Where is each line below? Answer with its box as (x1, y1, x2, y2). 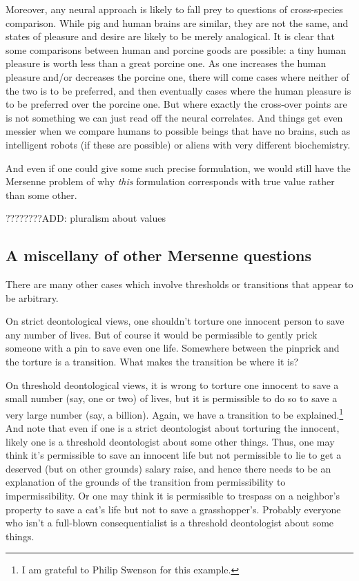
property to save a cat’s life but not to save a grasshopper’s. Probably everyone (6, 502, 341, 516)
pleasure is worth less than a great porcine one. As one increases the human (6, 56, 327, 70)
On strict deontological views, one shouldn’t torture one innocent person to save (6, 314, 345, 328)
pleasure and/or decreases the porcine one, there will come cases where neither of (6, 69, 349, 84)
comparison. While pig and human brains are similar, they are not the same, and (6, 15, 349, 30)
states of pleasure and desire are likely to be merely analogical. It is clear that (6, 29, 335, 44)
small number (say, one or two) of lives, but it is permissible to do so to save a (6, 391, 338, 406)
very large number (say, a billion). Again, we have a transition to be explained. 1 (6, 405, 344, 421)
